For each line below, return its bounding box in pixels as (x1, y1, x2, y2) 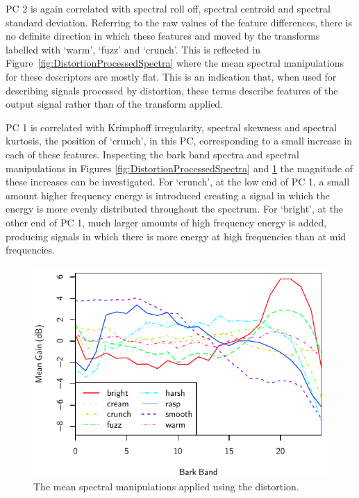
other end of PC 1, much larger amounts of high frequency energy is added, (6, 215, 327, 229)
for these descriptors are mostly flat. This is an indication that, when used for (6, 69, 337, 83)
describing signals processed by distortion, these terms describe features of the (6, 83, 338, 97)
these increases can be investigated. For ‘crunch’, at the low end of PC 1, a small (6, 174, 350, 189)
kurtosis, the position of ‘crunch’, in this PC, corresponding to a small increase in (6, 133, 353, 148)
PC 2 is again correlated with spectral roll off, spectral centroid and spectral (6, 1, 331, 15)
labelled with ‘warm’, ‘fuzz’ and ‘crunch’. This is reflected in (6, 42, 261, 56)
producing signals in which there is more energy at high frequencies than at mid (6, 229, 347, 243)
